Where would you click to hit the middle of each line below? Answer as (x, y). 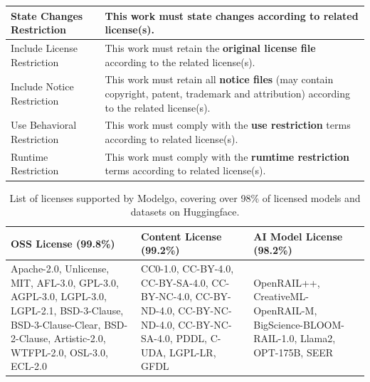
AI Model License (298, 236)
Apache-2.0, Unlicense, (60, 269)
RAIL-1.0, (275, 338)
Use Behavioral (44, 125)
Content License (181, 236)
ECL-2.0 (29, 366)
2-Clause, (31, 338)
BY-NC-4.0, (167, 296)
